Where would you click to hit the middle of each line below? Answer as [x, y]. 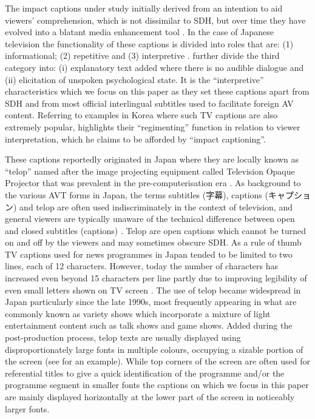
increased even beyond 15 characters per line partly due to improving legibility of [156, 278]
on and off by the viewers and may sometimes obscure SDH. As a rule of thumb [153, 242]
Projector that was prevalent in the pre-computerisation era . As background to [153, 183]
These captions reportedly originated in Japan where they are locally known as [152, 159]
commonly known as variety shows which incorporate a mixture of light [138, 313]
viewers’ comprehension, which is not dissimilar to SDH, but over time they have [155, 20]
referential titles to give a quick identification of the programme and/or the [145, 373]
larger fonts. [27, 408]
